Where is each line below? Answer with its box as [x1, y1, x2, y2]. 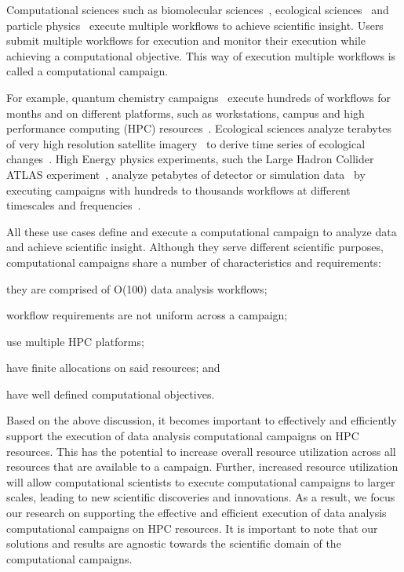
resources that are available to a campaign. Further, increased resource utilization [6, 458, 399, 475]
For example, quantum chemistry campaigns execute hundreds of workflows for [6, 89, 391, 105]
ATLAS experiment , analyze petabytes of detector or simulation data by [6, 166, 366, 182]
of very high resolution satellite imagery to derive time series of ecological [6, 135, 366, 151]
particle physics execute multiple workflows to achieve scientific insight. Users [6, 16, 384, 33]
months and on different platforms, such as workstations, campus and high [6, 104, 365, 121]
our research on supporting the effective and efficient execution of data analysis [6, 505, 387, 521]
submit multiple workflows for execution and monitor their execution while [6, 32, 366, 49]
